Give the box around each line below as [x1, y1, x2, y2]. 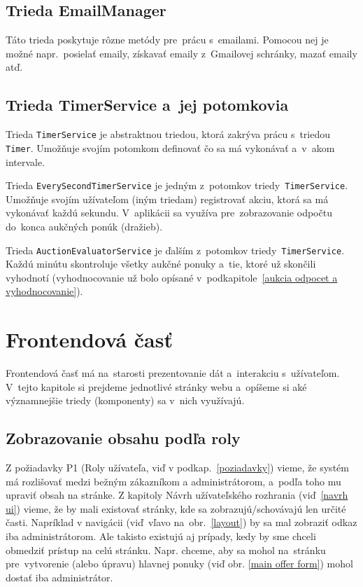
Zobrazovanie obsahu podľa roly [6, 427, 241, 449]
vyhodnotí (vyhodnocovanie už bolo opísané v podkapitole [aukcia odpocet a [6, 270, 338, 284]
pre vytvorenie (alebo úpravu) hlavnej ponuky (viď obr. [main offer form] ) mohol [6, 556, 353, 571]
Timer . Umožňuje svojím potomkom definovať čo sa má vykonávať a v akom [6, 140, 335, 155]
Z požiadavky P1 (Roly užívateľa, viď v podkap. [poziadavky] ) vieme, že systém [6, 460, 349, 475]
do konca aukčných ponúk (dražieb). [6, 219, 163, 233]
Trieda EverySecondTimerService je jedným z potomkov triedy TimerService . [6, 178, 348, 193]
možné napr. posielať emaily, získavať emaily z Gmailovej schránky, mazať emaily [6, 46, 357, 60]
